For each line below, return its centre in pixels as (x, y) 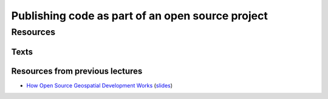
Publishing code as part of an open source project (140, 16)
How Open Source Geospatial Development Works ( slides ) (100, 85)
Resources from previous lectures (77, 71)
